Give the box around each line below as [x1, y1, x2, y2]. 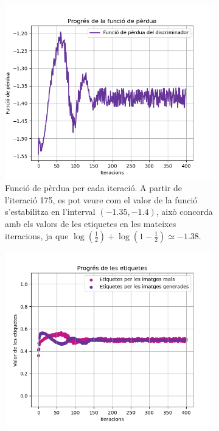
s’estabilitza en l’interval [5, 205, 96, 218]
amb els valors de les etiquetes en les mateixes [5, 217, 176, 230]
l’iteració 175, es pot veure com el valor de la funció [5, 193, 198, 206]
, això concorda [156, 205, 213, 218]
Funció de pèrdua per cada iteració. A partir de [5, 181, 182, 194]
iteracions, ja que [5, 229, 69, 242]
